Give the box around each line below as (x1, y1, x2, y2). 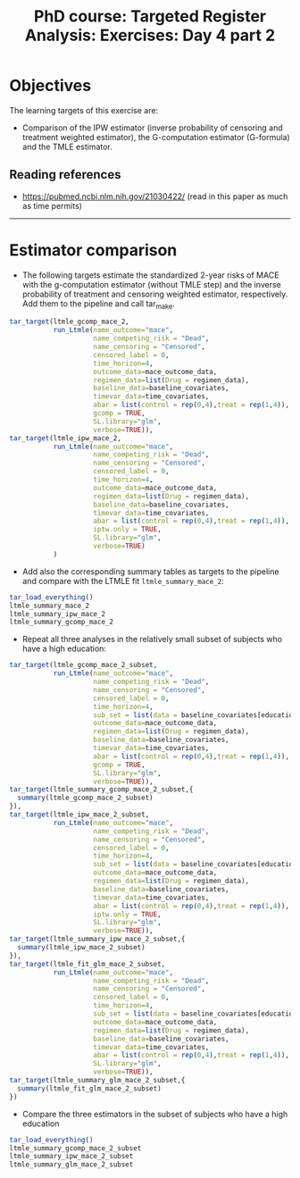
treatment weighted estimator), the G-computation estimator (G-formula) (21, 131, 290, 142)
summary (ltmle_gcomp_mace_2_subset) (17, 793, 154, 803)
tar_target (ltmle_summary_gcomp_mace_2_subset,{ (9, 785, 194, 794)
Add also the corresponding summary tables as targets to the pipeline (21, 565, 279, 577)
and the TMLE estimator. (21, 141, 113, 152)
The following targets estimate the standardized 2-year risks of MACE (21, 270, 279, 280)
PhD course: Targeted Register (34, 6, 266, 27)
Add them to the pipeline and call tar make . (21, 297, 176, 311)
